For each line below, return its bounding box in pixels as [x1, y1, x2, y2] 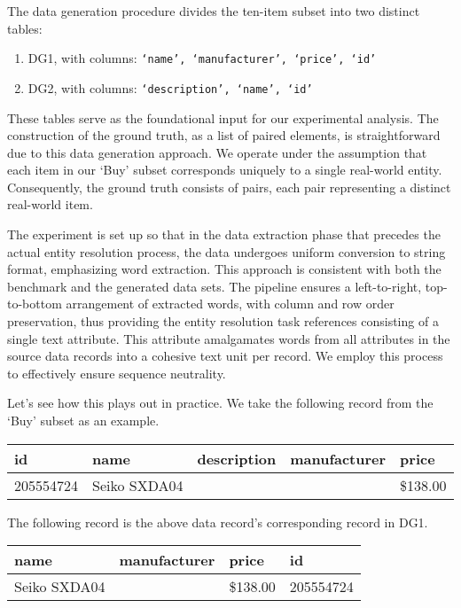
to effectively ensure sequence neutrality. [7, 363, 226, 382]
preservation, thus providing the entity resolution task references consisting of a [7, 312, 439, 331]
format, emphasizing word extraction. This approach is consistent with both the [7, 260, 441, 278]
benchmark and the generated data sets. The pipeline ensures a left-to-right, [7, 277, 422, 295]
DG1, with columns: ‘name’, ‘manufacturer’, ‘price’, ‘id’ [27, 49, 377, 67]
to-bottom [7, 294, 62, 313]
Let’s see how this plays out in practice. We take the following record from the [7, 394, 434, 412]
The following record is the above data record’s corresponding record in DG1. [7, 512, 428, 531]
